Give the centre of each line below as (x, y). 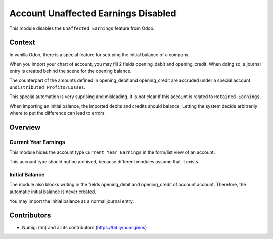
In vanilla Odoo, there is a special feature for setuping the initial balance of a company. (99, 55)
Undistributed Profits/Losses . (48, 87)
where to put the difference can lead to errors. (58, 113)
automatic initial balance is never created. (53, 192)
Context (22, 43)
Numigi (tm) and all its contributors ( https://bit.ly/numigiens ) (84, 227)
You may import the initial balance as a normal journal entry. (72, 201)
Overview (25, 127)
